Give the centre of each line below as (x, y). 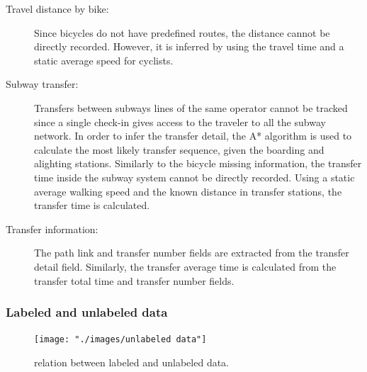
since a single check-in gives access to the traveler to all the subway (180, 122)
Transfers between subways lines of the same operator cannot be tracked (191, 107)
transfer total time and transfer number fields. (134, 280)
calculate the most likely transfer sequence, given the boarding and (179, 149)
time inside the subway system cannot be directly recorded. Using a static (194, 177)
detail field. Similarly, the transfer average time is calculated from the (185, 266)
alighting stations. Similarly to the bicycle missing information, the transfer (198, 163)
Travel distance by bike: (57, 9)
